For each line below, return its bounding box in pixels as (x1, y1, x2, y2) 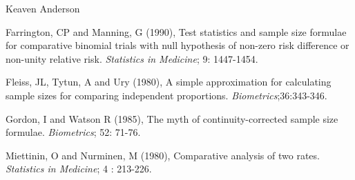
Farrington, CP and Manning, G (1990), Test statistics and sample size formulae (6, 24, 347, 39)
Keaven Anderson (6, 1, 80, 15)
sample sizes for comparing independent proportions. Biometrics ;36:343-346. (6, 88, 327, 102)
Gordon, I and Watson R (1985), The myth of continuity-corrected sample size (6, 111, 338, 126)
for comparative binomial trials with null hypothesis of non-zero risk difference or (6, 38, 349, 52)
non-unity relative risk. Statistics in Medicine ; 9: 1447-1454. (6, 51, 258, 66)
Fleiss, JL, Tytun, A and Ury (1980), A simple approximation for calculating (6, 74, 332, 89)
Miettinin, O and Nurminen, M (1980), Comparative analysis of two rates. (6, 148, 320, 162)
